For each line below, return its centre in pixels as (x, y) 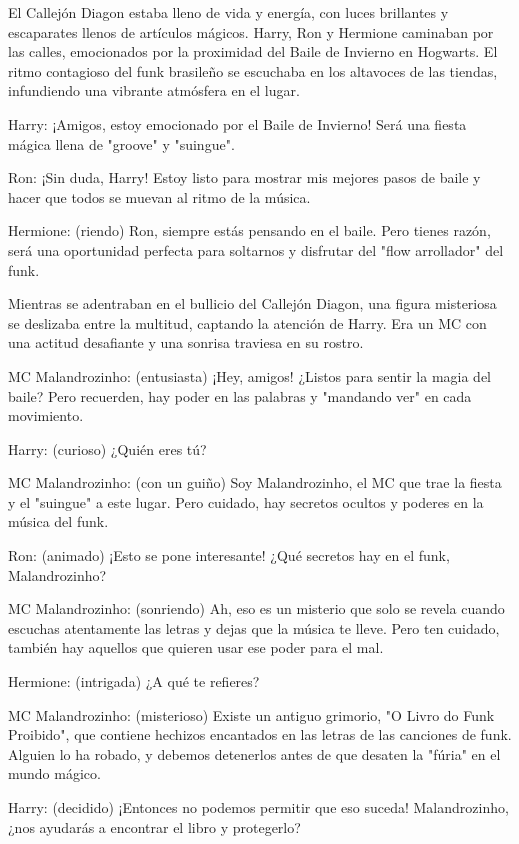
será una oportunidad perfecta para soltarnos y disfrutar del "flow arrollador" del (256, 249)
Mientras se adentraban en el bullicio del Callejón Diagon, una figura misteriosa (252, 303)
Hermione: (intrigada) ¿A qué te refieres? (134, 681)
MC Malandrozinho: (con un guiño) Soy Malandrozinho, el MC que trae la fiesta (255, 482)
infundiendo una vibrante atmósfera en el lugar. (154, 90)
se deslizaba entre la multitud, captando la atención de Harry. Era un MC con (247, 322)
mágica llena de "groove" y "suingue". (121, 143)
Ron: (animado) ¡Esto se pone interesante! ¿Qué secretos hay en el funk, (229, 555)
